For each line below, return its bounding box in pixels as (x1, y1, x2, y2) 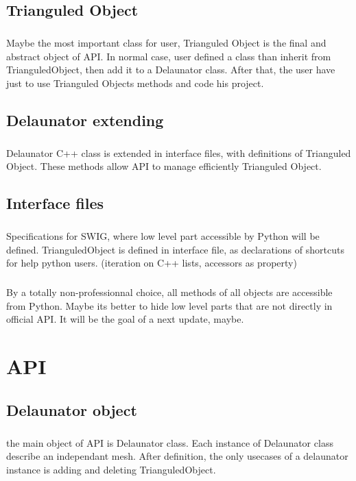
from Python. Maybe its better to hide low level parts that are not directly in (6, 298, 333, 312)
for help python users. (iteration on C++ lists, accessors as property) (6, 256, 297, 270)
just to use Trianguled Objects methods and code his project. (6, 75, 264, 90)
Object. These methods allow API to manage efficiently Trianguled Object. (6, 159, 322, 173)
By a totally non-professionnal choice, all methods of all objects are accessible (6, 285, 333, 299)
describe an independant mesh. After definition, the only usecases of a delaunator (6, 449, 348, 463)
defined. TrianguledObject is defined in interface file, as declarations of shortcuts (6, 242, 344, 256)
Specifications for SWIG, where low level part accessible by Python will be (6, 229, 320, 243)
